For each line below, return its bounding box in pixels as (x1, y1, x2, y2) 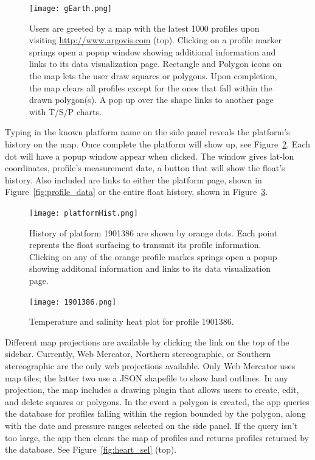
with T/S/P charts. (29, 105, 102, 118)
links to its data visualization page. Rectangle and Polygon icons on (29, 57, 282, 70)
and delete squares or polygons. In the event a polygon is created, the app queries (5, 395, 310, 408)
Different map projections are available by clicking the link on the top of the (5, 335, 289, 348)
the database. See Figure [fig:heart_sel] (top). (5, 443, 177, 456)
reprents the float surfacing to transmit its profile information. (29, 238, 261, 251)
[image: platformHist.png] (29, 208, 138, 218)
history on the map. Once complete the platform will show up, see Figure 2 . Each (5, 138, 311, 150)
